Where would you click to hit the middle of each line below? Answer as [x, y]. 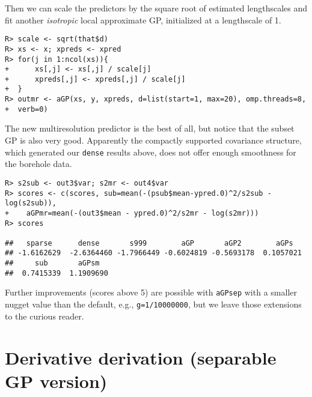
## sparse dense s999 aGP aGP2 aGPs [149, 243]
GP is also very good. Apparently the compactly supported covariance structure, [153, 140]
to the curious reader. [44, 316]
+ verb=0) [26, 109]
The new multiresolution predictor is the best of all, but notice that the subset [150, 128]
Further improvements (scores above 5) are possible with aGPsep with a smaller [151, 292]
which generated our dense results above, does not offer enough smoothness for [151, 152]
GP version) [56, 380]
